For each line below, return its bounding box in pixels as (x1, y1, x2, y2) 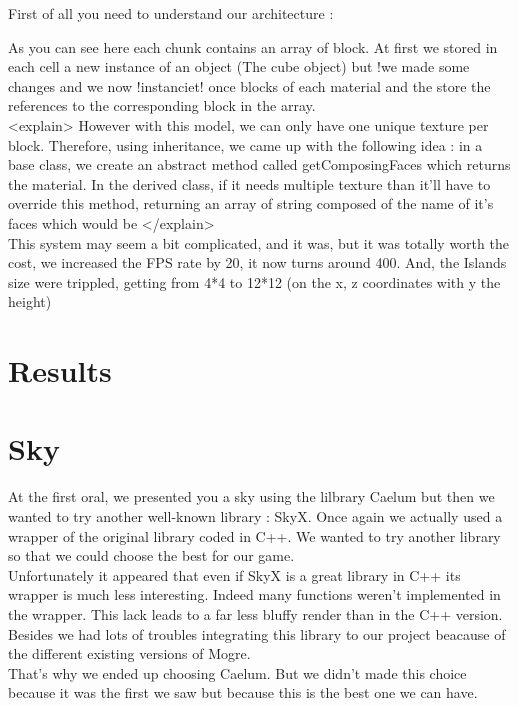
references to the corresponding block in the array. (8, 95, 316, 116)
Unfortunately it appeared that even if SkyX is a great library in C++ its (8, 564, 461, 585)
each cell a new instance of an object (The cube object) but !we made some (8, 56, 470, 77)
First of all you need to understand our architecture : (8, 3, 334, 23)
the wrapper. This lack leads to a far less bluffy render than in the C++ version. (8, 603, 503, 624)
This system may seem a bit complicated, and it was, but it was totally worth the (8, 232, 509, 253)
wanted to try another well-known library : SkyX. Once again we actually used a (8, 506, 503, 526)
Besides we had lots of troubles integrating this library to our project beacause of (8, 623, 506, 644)
